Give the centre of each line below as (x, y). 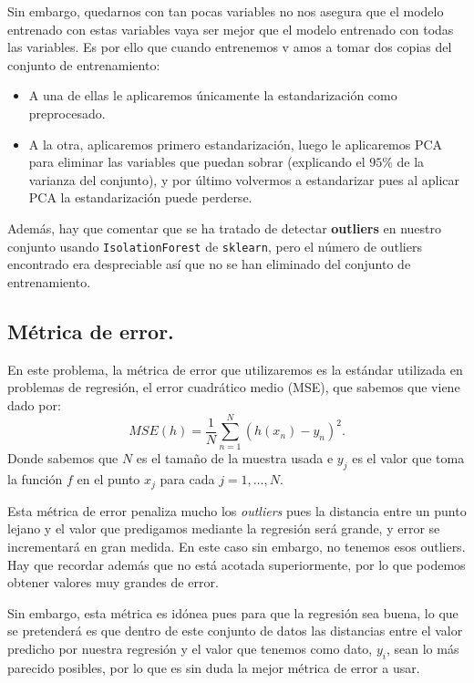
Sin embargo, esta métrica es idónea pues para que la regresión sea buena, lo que (233, 612)
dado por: (34, 404)
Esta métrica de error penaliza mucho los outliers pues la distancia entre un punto (237, 510)
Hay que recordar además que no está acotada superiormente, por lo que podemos (237, 564)
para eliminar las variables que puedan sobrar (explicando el (197, 162)
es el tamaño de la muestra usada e (235, 458)
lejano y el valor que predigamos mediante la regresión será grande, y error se (224, 528)
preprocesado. (67, 113)
